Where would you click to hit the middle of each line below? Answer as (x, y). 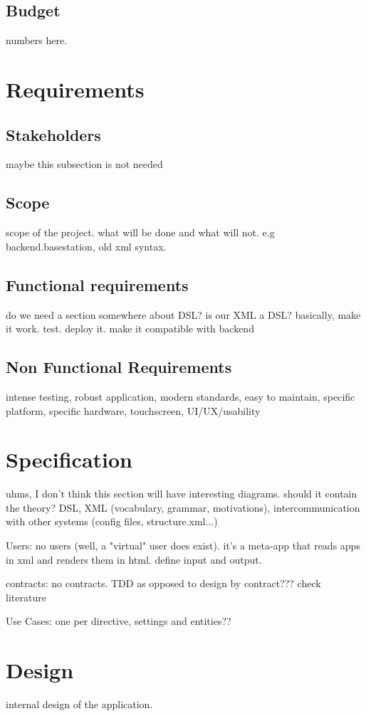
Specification (69, 459)
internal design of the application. (79, 704)
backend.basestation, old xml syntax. (86, 246)
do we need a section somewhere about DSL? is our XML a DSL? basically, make (183, 314)
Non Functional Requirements (119, 367)
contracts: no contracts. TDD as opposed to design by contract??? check (163, 583)
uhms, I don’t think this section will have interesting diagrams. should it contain (182, 494)
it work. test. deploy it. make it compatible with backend (130, 328)
